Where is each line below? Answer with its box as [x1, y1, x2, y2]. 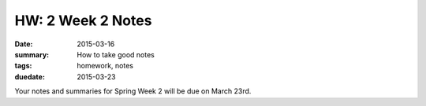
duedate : [14, 71, 45, 82]
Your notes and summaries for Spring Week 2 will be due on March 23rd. [14, 86, 252, 96]
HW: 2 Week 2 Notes [14, 12, 152, 29]
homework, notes [77, 61, 134, 71]
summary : [14, 49, 50, 59]
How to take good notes [77, 49, 155, 59]
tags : [14, 61, 32, 71]
